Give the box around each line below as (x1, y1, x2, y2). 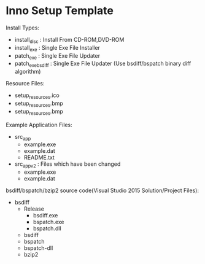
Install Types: (6, 24, 39, 31)
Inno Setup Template (6, 4, 114, 18)
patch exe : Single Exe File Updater (14, 52, 101, 61)
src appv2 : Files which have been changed (14, 160, 121, 169)
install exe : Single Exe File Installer (14, 44, 101, 53)
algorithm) (14, 68, 41, 76)
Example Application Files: (6, 121, 73, 128)
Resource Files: (6, 80, 45, 87)
